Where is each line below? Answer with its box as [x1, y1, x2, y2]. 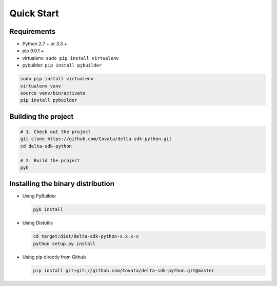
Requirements [9, 27, 56, 36]
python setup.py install [33, 240, 96, 247]
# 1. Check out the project [20, 128, 91, 135]
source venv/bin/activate [20, 90, 86, 96]
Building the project [9, 112, 74, 121]
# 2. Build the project [20, 158, 81, 163]
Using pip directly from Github [22, 254, 86, 260]
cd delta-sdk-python [20, 143, 72, 149]
